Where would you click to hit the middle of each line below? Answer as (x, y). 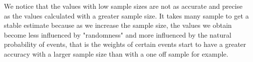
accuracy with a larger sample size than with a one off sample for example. (116, 53)
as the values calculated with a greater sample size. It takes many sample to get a (126, 15)
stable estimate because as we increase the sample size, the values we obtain (118, 25)
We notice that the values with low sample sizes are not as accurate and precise (123, 6)
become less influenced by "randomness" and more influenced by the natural (118, 34)
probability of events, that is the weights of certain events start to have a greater (125, 44)
